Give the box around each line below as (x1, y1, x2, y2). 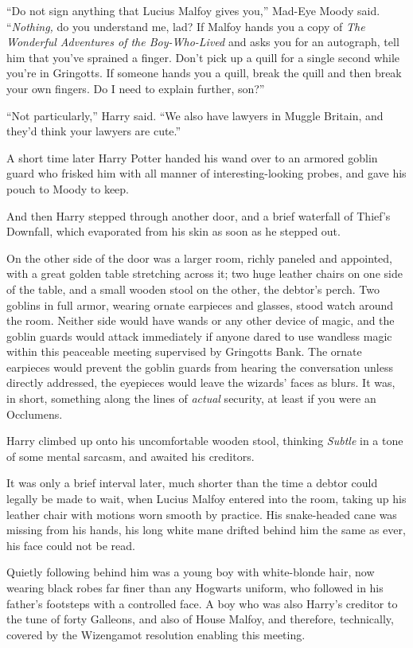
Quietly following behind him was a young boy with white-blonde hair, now (6, 564, 375, 580)
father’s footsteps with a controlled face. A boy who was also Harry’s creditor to (6, 595, 398, 611)
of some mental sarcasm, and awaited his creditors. (6, 447, 255, 464)
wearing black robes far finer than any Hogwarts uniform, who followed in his (6, 580, 384, 595)
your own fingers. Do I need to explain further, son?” (6, 80, 265, 96)
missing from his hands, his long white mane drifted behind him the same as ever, (6, 521, 406, 538)
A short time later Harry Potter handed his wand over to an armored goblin (6, 149, 378, 166)
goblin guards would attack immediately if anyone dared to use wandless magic (6, 327, 392, 344)
